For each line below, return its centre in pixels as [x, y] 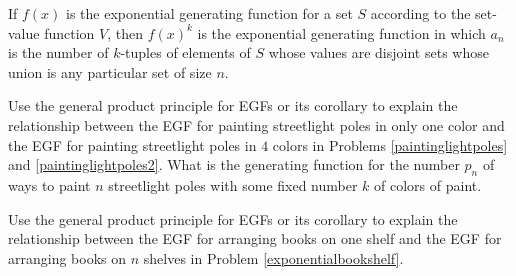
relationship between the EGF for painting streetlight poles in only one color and [256, 124]
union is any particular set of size [110, 71]
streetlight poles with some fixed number [233, 184]
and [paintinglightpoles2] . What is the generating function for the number [234, 164]
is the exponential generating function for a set [209, 13]
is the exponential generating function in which [341, 32]
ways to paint [49, 184]
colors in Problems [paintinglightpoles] [390, 144]
